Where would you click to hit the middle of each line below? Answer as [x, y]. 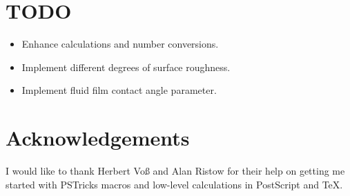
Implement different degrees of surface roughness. [126, 67]
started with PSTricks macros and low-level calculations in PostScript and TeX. [174, 184]
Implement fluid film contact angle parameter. [119, 90]
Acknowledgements [98, 138]
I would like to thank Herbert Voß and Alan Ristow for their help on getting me [175, 171]
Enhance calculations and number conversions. [120, 44]
